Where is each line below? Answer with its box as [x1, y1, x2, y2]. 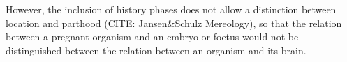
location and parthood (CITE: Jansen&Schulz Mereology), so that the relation [6, 15, 342, 30]
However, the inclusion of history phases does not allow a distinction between [6, 2, 337, 16]
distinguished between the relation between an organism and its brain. [6, 42, 307, 57]
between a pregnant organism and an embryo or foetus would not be [6, 29, 299, 44]
